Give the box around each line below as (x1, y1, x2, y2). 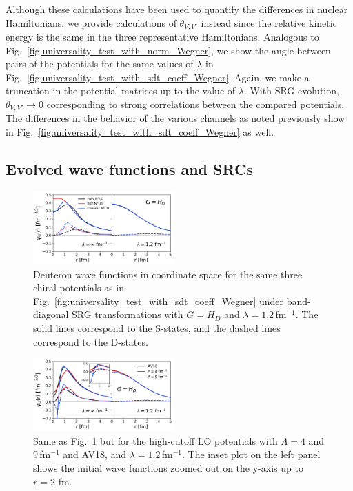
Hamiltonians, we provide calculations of (6, 15, 176, 30)
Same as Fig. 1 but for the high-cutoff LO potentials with (33, 433, 278, 448)
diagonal (33, 307, 69, 322)
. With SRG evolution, (243, 83, 339, 98)
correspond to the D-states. (33, 334, 148, 348)
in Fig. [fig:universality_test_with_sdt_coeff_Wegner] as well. (6, 125, 274, 139)
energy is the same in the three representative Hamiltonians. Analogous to (6, 30, 319, 44)
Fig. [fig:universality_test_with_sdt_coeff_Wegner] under (33, 293, 284, 308)
